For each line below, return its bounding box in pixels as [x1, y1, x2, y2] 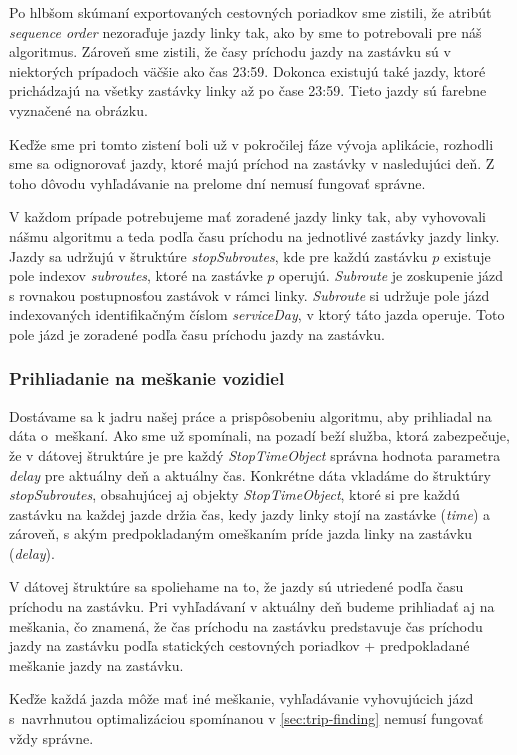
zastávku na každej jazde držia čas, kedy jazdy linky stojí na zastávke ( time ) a [9, 503, 491, 524]
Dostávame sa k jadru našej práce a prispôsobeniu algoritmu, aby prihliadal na [9, 405, 492, 426]
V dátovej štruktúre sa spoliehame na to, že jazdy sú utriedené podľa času [9, 576, 464, 597]
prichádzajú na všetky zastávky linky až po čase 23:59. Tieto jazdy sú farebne [9, 80, 487, 101]
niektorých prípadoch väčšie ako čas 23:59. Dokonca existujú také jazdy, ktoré [9, 60, 486, 81]
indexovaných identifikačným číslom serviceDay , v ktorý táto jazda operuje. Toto [9, 304, 505, 325]
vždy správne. [9, 727, 94, 748]
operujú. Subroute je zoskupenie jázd [279, 265, 504, 286]
